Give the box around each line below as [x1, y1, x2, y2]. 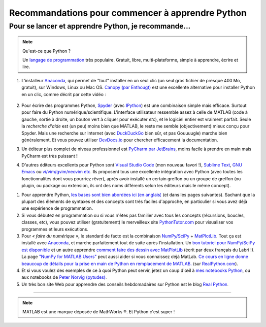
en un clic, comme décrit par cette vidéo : [21, 91, 106, 97]
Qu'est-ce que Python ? [22, 48, 71, 54]
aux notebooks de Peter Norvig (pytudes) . [21, 274, 107, 280]
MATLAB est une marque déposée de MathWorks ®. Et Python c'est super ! [22, 309, 175, 315]
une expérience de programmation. [21, 205, 93, 211]
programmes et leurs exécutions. [21, 226, 89, 232]
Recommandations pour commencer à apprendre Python [9, 7, 247, 18]
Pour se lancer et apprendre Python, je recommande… [9, 22, 191, 31]
